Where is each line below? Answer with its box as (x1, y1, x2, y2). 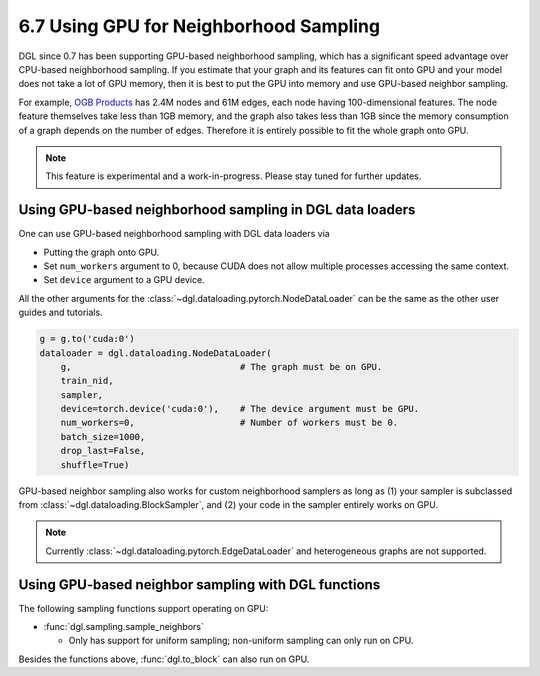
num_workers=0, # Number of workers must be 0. (60, 417, 399, 429)
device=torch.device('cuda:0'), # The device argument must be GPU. (60, 403, 420, 415)
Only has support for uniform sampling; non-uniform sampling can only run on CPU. (68, 635, 414, 647)
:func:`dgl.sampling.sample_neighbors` (43, 621, 204, 633)
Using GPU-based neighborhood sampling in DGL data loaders (18, 201, 416, 219)
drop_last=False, (60, 445, 146, 457)
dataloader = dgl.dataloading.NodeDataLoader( (39, 347, 272, 359)
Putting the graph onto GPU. (43, 246, 160, 258)
